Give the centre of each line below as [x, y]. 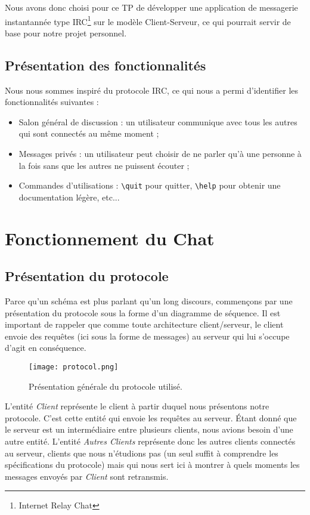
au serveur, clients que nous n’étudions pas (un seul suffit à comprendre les [142, 453]
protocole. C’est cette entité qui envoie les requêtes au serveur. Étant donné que [151, 417]
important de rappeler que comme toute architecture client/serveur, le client [144, 324]
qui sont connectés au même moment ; [89, 133]
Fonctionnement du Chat [110, 238]
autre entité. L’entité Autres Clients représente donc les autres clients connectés [150, 441]
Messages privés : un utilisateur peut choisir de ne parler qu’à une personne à [160, 154]
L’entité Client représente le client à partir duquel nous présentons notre [137, 406]
